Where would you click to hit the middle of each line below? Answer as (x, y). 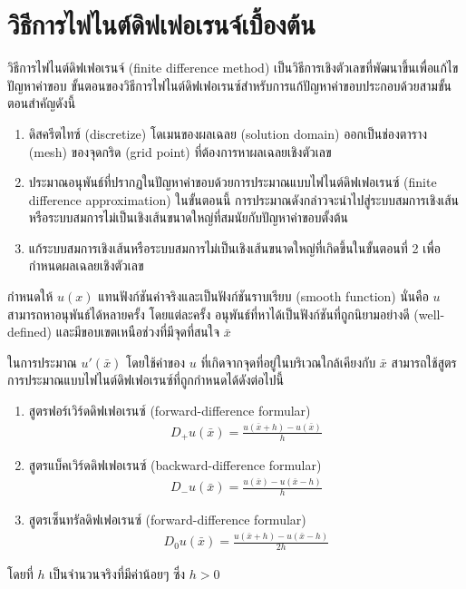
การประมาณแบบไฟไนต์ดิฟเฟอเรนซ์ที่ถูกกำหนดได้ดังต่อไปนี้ (146, 380)
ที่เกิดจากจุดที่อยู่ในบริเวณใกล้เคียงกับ (288, 362)
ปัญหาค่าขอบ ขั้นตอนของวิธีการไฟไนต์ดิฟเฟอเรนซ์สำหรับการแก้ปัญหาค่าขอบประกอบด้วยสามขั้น (229, 85)
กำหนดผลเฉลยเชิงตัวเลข (86, 265)
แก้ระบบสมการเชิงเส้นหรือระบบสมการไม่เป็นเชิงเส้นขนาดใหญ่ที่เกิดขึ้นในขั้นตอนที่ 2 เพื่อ (234, 247)
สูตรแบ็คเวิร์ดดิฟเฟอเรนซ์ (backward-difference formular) (175, 465)
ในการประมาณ (42, 362)
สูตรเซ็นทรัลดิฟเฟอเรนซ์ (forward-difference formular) (167, 520)
